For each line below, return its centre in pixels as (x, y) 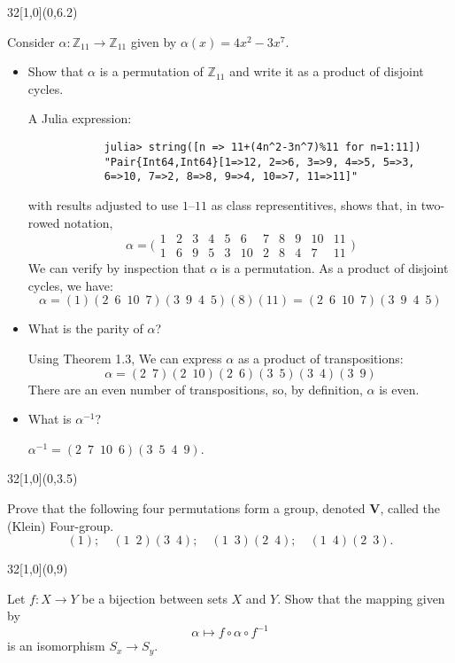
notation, (89, 222)
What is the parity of (85, 328)
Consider (31, 41)
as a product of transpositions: (320, 358)
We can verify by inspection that (117, 268)
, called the (410, 507)
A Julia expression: (80, 118)
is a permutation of (151, 71)
